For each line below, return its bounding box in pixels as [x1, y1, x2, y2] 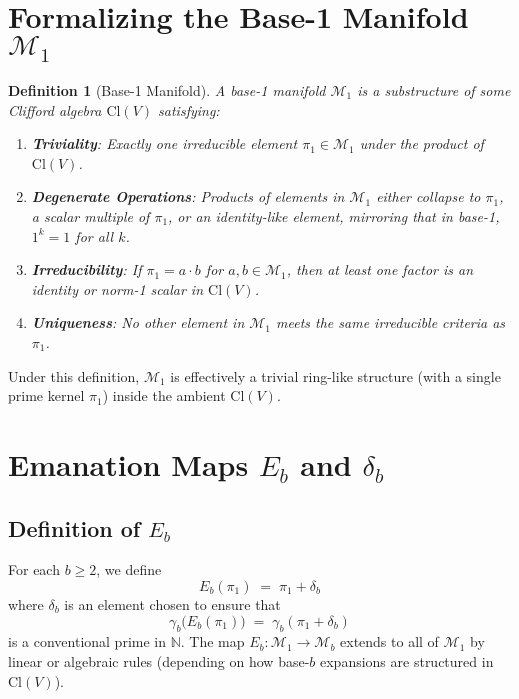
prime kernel [8, 385, 85, 406]
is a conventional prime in [8, 631, 167, 652]
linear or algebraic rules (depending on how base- [8, 650, 310, 671]
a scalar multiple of [31, 206, 150, 226]
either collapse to [376, 186, 481, 207]
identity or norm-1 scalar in [31, 278, 204, 299]
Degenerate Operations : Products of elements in [31, 186, 345, 207]
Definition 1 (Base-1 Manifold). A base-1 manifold [8, 80, 326, 101]
